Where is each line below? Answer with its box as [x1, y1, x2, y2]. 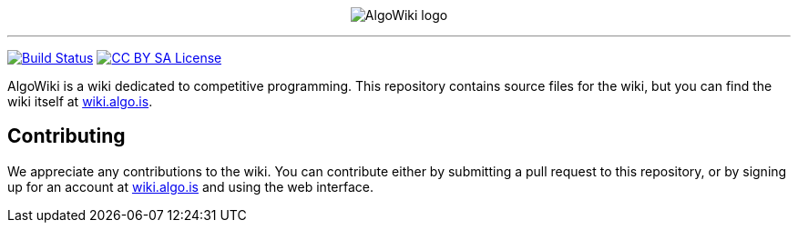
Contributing [7, 125, 126, 148]
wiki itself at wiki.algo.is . [7, 94, 153, 109]
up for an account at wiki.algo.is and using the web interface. [7, 178, 373, 195]
